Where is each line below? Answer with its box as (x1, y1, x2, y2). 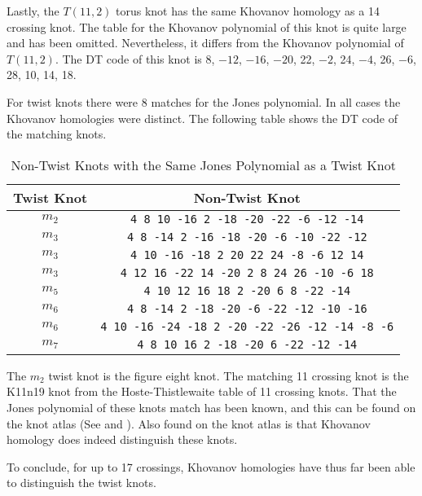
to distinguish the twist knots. (7, 474, 156, 491)
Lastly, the (7, 2, 59, 19)
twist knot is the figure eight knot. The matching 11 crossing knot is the (48, 367, 409, 384)
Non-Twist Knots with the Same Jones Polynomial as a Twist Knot (11, 155, 396, 174)
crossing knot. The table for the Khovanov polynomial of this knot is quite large (7, 18, 407, 35)
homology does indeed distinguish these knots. (7, 431, 238, 448)
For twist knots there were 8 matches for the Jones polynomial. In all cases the (7, 93, 401, 110)
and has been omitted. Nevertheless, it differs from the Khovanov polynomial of (7, 34, 404, 51)
